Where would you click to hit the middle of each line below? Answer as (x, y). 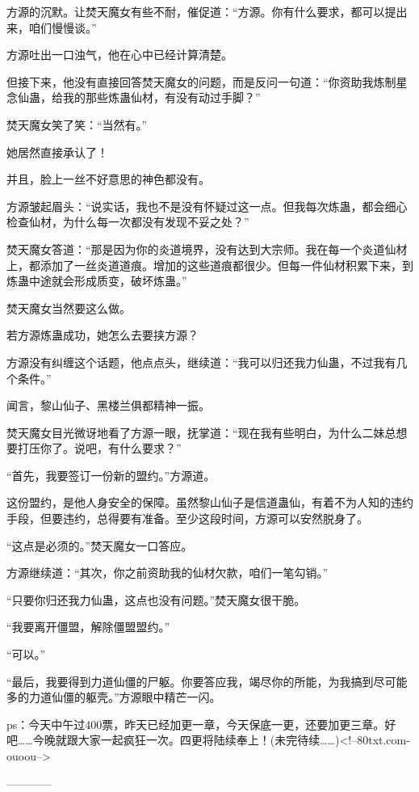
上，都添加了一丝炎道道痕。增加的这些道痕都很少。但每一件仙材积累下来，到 (210, 265)
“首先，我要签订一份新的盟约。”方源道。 (111, 475)
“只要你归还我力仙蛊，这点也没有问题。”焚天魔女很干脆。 (156, 599)
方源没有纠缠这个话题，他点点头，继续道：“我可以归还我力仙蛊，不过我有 (201, 362)
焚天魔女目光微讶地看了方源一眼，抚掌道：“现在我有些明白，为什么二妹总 (201, 432)
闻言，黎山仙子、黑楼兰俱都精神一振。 (108, 405)
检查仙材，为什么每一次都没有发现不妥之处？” (128, 222)
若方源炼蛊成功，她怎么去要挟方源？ (103, 335)
